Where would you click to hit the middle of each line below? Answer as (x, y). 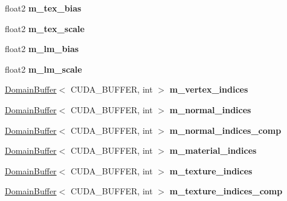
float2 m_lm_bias (42, 49)
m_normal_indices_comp (225, 130)
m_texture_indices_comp (226, 191)
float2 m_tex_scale (45, 28)
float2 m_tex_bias (43, 8)
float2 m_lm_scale (44, 69)
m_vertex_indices (209, 89)
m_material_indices (213, 150)
